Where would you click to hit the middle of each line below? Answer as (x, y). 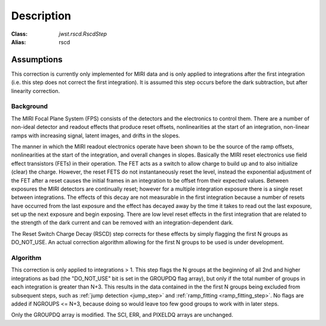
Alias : (19, 42)
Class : (19, 34)
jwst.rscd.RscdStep (83, 34)
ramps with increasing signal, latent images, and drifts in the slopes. (96, 135)
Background (30, 106)
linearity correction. (36, 91)
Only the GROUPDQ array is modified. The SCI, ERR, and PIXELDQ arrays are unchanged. (122, 315)
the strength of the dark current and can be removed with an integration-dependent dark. (122, 223)
